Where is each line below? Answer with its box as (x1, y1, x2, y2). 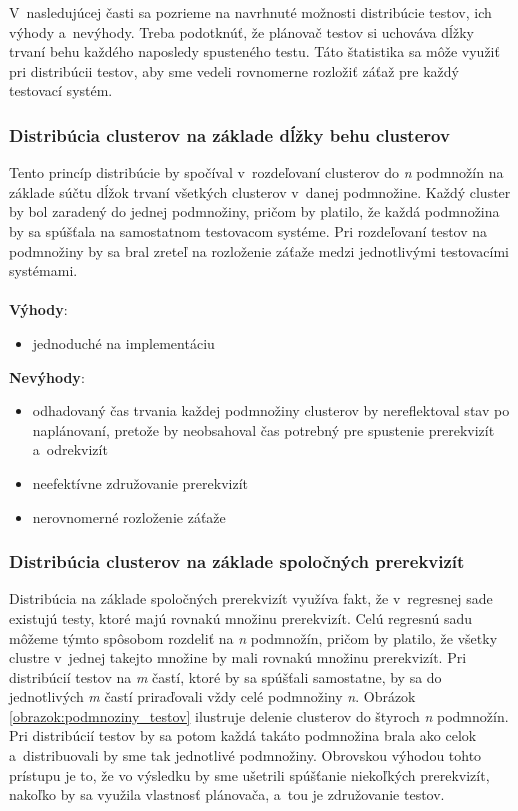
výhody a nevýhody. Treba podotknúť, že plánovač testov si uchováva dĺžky (9, 21, 474, 42)
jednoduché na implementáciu (32, 332, 215, 353)
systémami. (9, 260, 78, 281)
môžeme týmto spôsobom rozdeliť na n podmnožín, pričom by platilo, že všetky (9, 627, 498, 648)
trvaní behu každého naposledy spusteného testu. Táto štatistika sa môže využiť (9, 41, 500, 62)
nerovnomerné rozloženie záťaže (32, 506, 226, 527)
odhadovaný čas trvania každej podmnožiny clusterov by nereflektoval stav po (32, 400, 510, 421)
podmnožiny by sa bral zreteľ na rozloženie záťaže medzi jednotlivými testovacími (9, 240, 509, 261)
